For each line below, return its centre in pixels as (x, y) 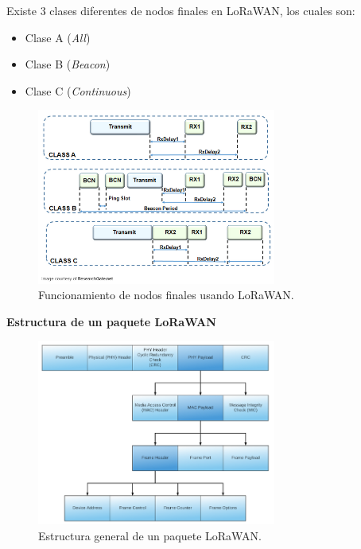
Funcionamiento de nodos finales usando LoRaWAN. (166, 295)
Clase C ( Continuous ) (78, 90)
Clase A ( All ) (58, 37)
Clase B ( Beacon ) (68, 64)
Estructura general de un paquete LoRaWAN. (150, 535)
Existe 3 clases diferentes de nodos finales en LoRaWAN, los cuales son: (181, 10)
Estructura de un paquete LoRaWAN (111, 322)
